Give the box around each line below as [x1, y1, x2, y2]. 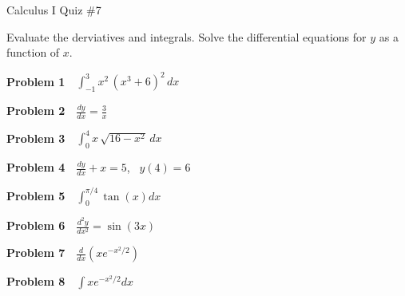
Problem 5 [6, 187, 66, 203]
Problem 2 [6, 102, 66, 119]
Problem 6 [6, 217, 66, 234]
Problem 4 [6, 159, 66, 176]
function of [6, 44, 60, 61]
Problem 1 [6, 73, 66, 89]
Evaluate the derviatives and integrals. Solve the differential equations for [6, 28, 367, 45]
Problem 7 [6, 244, 66, 261]
